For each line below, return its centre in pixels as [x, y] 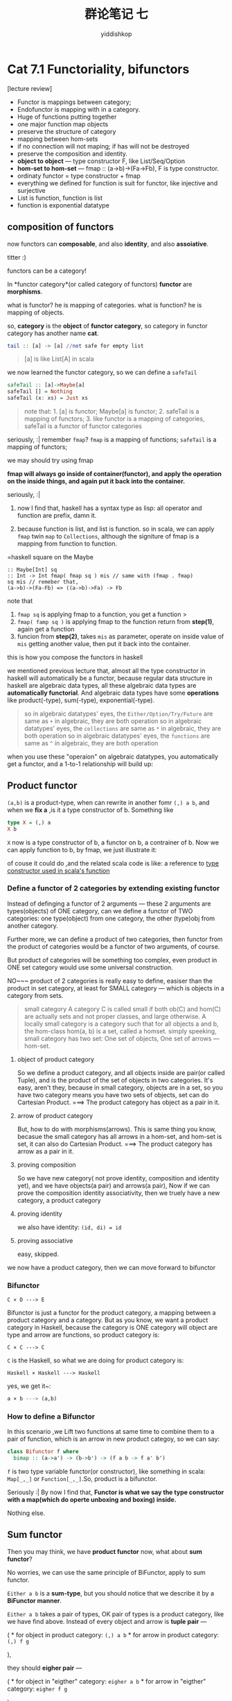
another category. [33, 925]
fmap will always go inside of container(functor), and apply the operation [114, 474]
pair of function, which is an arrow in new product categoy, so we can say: [114, 1439]
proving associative [45, 1240]
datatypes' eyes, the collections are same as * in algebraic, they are [123, 728]
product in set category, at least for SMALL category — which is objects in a [116, 988]
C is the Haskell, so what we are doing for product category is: [96, 1360]
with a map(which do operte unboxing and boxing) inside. [92, 1500]
